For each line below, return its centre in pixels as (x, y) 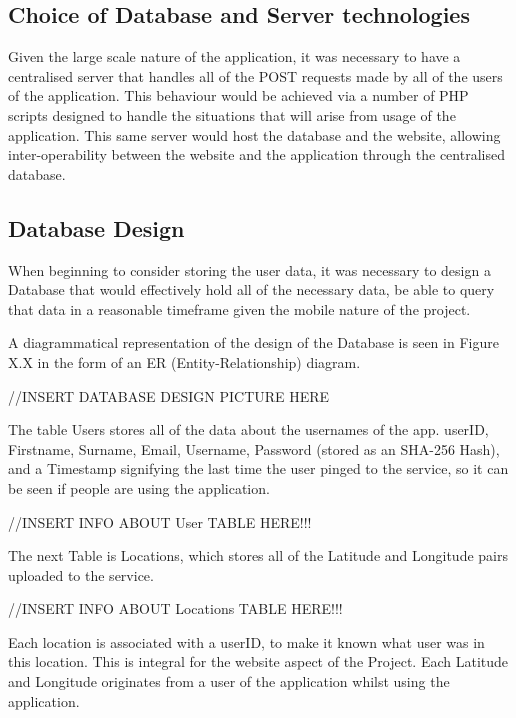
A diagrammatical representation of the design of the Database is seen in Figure (253, 342)
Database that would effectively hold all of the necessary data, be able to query (251, 289)
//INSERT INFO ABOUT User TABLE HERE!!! (160, 521)
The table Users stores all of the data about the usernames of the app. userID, (248, 429)
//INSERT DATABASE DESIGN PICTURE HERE (169, 395)
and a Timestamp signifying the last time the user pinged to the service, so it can (258, 468)
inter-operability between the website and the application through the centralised (256, 154)
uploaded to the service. (81, 574)
